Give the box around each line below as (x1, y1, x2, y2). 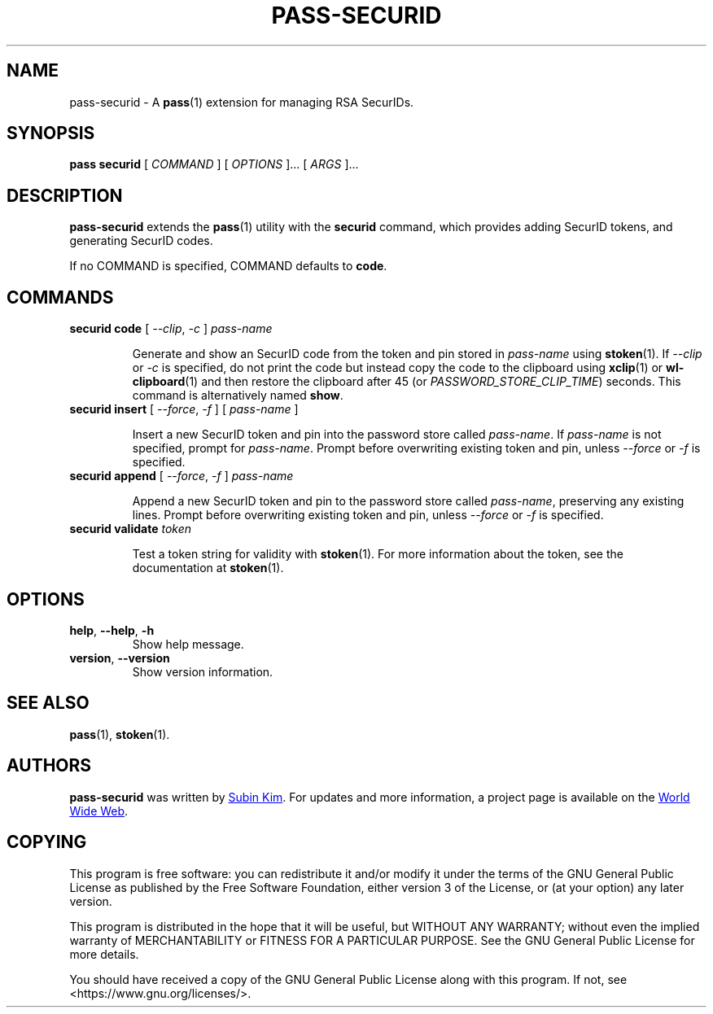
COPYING (7, 832, 87, 853)
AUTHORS (7, 755, 92, 776)
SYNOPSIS (7, 123, 95, 144)
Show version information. (132, 664, 273, 679)
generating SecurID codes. (69, 234, 213, 248)
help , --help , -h (69, 623, 155, 637)
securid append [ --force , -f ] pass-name (69, 469, 294, 483)
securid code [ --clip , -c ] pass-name (69, 321, 273, 336)
